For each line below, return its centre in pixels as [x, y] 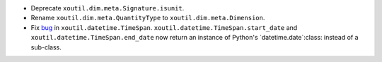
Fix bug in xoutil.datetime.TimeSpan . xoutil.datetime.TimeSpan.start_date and [164, 27]
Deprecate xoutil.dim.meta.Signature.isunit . [108, 8]
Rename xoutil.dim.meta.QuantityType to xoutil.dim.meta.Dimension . [148, 18]
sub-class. [46, 47]
